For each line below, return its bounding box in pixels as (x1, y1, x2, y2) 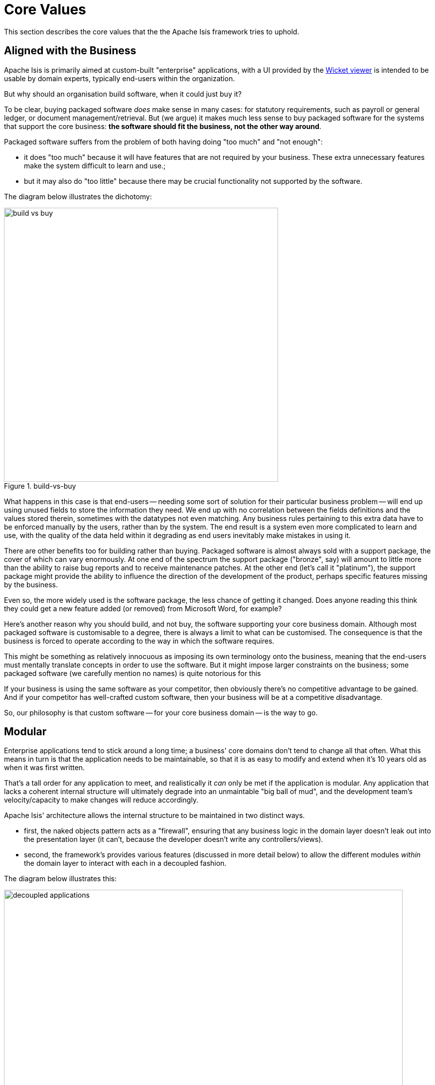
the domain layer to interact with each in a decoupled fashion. (24, 859, 227, 868)
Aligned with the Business (4, 44, 137, 57)
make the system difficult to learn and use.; (24, 161, 166, 170)
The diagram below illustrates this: (4, 874, 117, 883)
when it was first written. (4, 763, 85, 772)
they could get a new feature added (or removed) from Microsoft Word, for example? (4, 604, 282, 613)
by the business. (4, 580, 58, 589)
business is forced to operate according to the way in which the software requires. (4, 636, 275, 645)
